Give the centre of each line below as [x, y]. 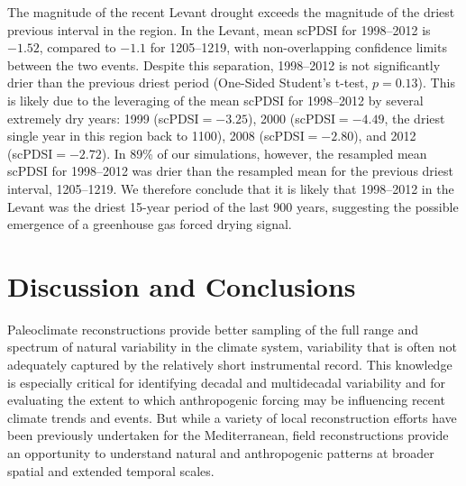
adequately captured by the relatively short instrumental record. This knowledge [230, 365]
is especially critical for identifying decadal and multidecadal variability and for [227, 382]
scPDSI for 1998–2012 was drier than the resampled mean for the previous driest [230, 171]
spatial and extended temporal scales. [111, 470]
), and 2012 [385, 136]
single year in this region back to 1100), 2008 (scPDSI [156, 136]
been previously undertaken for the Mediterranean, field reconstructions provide [228, 435]
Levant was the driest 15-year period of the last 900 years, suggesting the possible [233, 206]
